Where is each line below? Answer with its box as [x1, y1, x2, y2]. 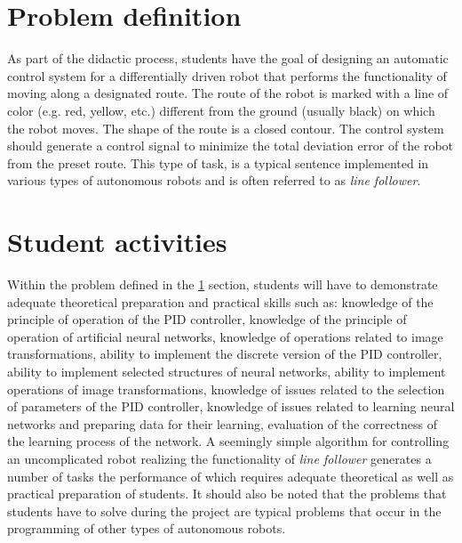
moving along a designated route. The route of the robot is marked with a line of [7, 84, 449, 102]
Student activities [7, 223, 227, 260]
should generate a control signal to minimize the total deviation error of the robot [7, 136, 454, 155]
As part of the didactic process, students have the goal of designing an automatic [7, 49, 449, 68]
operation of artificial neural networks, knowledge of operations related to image [7, 327, 443, 345]
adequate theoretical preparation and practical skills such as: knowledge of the [7, 292, 434, 311]
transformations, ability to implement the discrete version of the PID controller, [7, 344, 442, 363]
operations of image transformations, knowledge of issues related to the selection [7, 379, 445, 398]
